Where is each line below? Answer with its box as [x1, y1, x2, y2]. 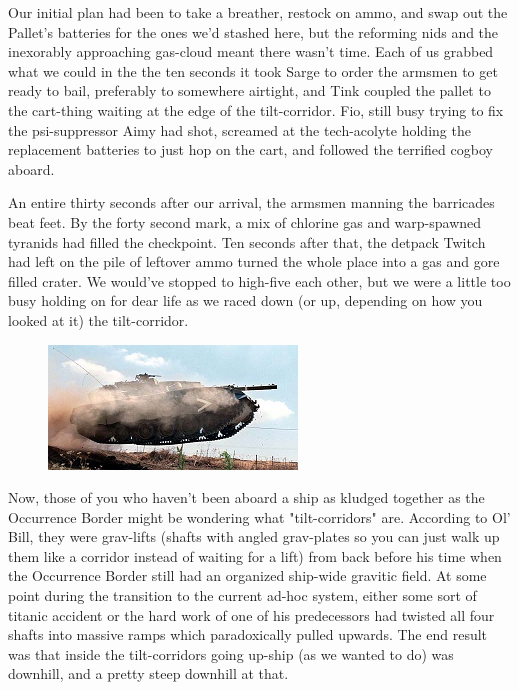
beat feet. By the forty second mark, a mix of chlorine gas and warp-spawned [8, 211, 482, 232]
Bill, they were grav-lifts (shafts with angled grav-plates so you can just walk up [8, 526, 500, 547]
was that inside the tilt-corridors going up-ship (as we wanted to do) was [8, 643, 454, 664]
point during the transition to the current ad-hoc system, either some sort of [8, 585, 477, 606]
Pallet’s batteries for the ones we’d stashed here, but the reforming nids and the [8, 21, 499, 42]
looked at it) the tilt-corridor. [8, 309, 189, 330]
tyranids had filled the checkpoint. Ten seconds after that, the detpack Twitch [8, 231, 486, 252]
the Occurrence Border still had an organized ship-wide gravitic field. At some [8, 565, 487, 586]
